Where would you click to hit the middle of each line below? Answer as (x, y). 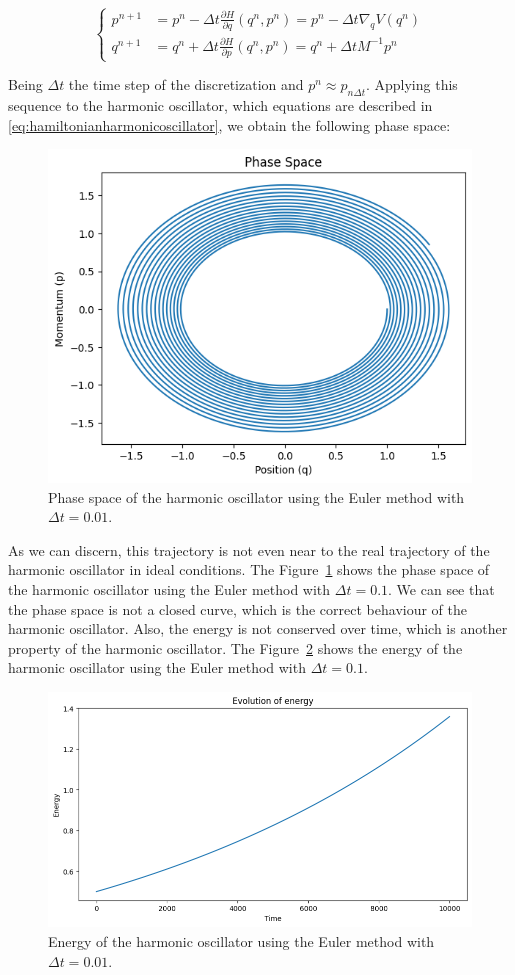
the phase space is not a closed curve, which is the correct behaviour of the (237, 608)
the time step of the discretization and (186, 84)
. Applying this (411, 84)
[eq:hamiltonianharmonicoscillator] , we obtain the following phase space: (229, 124)
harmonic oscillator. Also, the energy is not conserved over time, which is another (258, 628)
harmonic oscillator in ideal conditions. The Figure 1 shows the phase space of (249, 569)
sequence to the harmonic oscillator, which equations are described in (220, 105)
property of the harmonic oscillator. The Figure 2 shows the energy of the (235, 647)
